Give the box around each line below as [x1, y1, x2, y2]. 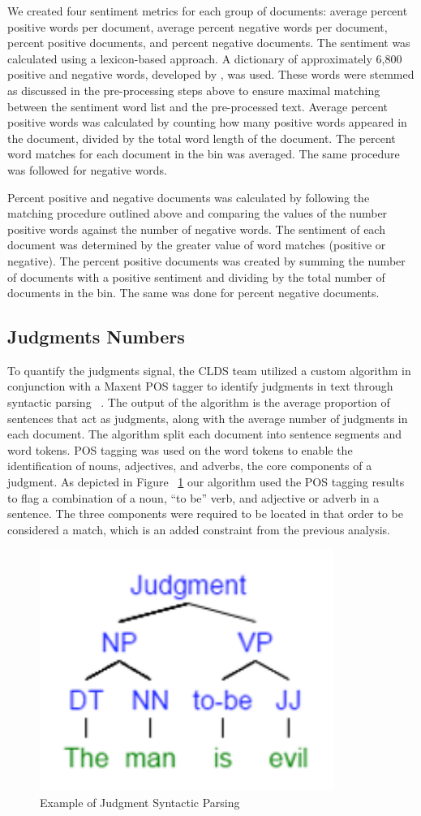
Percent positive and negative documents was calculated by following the [7, 188, 370, 205]
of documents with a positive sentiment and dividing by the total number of [7, 268, 385, 285]
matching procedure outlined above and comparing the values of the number [7, 205, 388, 222]
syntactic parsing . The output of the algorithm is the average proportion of [7, 394, 390, 411]
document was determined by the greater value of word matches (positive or [7, 236, 386, 253]
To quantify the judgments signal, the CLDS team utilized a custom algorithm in [7, 361, 411, 378]
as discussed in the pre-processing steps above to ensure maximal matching [7, 81, 380, 98]
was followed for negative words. [7, 161, 167, 178]
